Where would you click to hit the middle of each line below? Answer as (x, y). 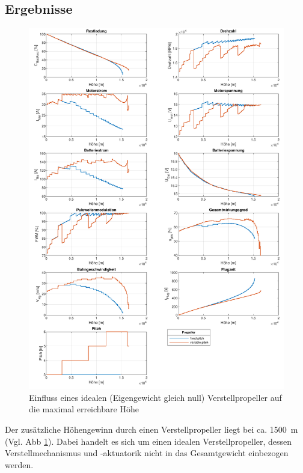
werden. (19, 464)
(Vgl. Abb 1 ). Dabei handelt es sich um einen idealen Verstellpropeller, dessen (148, 441)
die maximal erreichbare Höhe (84, 409)
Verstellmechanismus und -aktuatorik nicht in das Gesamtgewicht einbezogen (147, 453)
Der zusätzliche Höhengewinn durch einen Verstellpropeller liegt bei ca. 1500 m (151, 429)
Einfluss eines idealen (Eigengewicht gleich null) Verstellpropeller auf (155, 397)
